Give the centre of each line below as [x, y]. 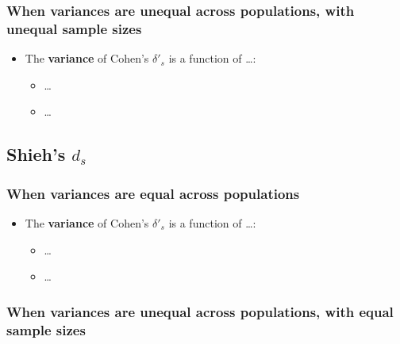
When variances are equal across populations [153, 193]
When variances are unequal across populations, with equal [200, 311]
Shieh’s [36, 154]
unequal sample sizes [74, 28]
